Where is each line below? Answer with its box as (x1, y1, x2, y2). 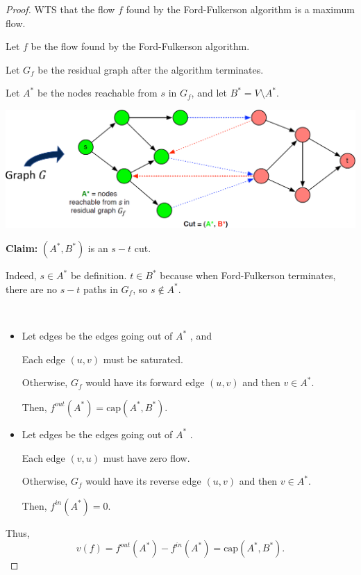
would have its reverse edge (85, 474, 201, 488)
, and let (191, 85, 227, 100)
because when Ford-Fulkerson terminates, (160, 268, 336, 283)
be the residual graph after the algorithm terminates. (37, 62, 264, 76)
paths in (83, 281, 118, 296)
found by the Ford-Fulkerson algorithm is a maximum (126, 2, 355, 16)
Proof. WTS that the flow (6, 2, 115, 16)
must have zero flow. (103, 450, 190, 465)
